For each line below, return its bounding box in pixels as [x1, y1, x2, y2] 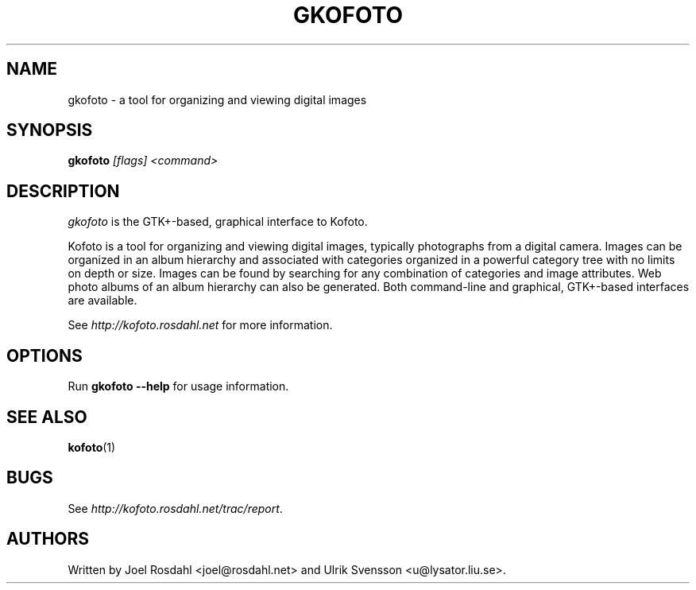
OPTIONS [6, 345, 83, 366]
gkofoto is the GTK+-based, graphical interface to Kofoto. [68, 215, 368, 229]
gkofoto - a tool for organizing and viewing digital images [68, 92, 367, 107]
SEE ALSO [6, 406, 87, 427]
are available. [68, 293, 137, 308]
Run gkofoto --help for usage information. [68, 379, 289, 394]
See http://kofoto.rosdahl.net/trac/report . [68, 501, 283, 515]
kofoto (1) [68, 440, 116, 454]
